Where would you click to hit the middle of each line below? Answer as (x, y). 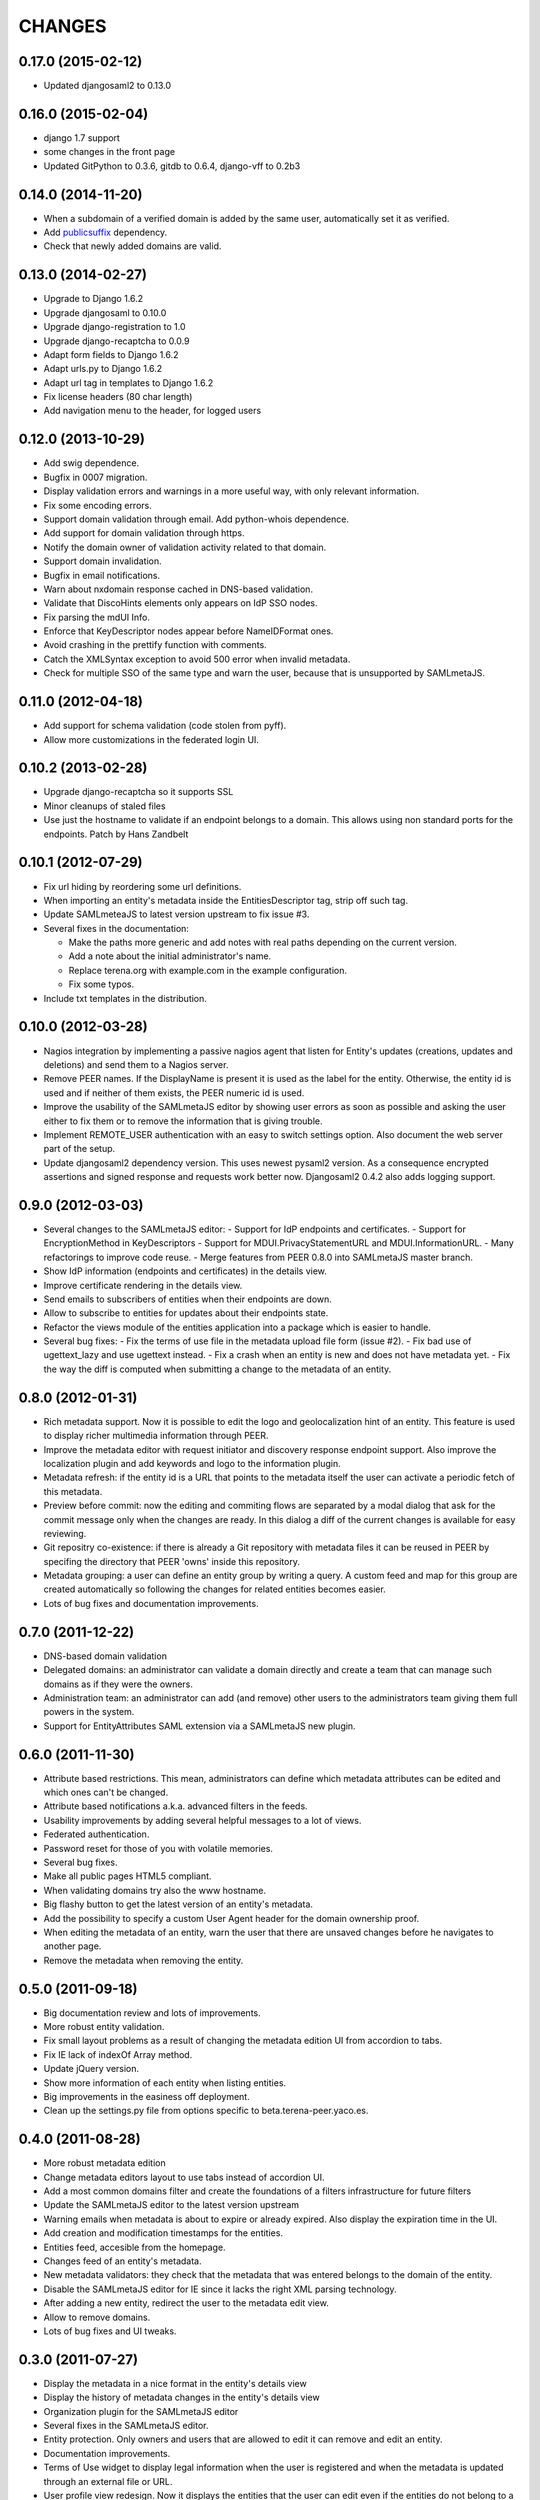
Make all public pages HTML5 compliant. (127, 1876)
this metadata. (73, 1491)
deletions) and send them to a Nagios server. (136, 1064)
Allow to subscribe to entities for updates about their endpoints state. (186, 1313)
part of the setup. (79, 1149)
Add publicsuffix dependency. (105, 232)
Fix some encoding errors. (97, 505)
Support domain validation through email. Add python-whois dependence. (196, 519)
